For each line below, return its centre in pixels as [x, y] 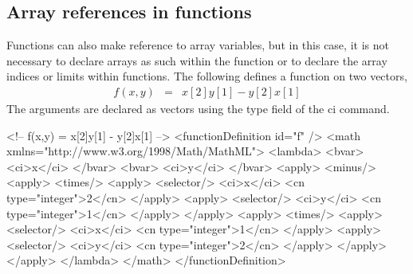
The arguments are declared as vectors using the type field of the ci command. [198, 109]
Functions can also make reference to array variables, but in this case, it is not [198, 45]
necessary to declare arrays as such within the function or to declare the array [197, 60]
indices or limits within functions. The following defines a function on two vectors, [207, 76]
